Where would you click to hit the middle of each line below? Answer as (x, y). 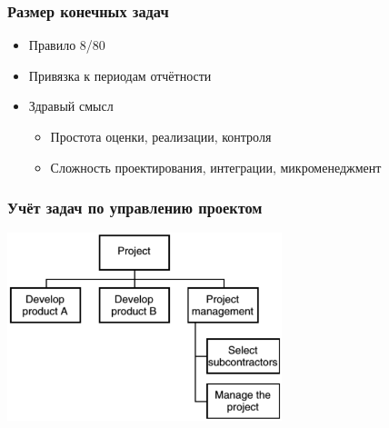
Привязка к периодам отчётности (120, 75)
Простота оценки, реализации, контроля (161, 136)
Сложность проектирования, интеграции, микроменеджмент (216, 167)
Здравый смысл (71, 106)
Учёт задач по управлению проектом (135, 208)
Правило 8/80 (67, 45)
